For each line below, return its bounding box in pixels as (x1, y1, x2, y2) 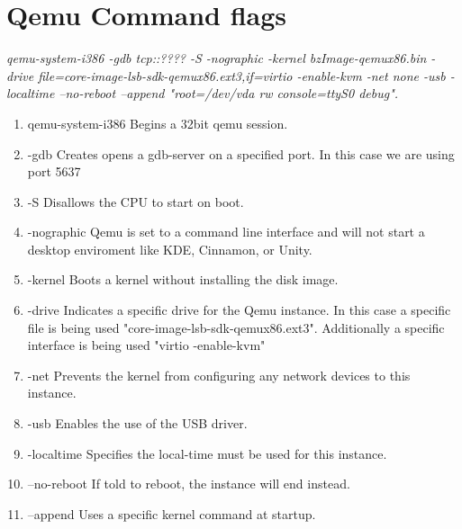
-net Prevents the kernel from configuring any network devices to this (27, 365, 411, 384)
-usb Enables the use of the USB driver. (27, 414, 248, 433)
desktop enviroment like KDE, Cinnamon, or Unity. (27, 239, 313, 258)
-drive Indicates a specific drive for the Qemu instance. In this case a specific (27, 300, 451, 319)
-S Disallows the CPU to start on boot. (27, 192, 244, 211)
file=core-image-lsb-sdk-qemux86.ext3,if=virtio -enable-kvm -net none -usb (38, 66, 446, 85)
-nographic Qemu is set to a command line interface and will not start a (27, 222, 425, 241)
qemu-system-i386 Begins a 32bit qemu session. (27, 113, 288, 132)
